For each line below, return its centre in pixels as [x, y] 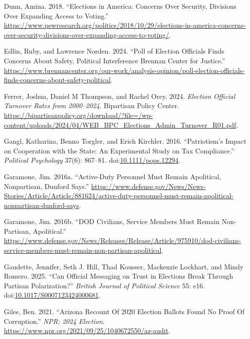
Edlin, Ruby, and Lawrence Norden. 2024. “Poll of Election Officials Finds [114, 51]
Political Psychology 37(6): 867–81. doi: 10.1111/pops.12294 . [92, 160]
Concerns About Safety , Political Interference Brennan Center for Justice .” [115, 60]
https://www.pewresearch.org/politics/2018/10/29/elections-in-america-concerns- [125, 25]
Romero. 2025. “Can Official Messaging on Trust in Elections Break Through [119, 276]
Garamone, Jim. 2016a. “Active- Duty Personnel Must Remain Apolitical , [113, 176]
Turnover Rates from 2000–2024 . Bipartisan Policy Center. [92, 105]
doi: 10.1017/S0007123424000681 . [52, 295]
